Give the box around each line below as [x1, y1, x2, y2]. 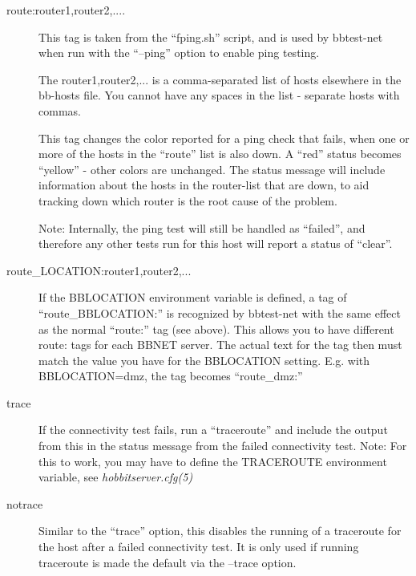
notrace [6, 495, 43, 512]
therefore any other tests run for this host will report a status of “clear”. [38, 235, 393, 252]
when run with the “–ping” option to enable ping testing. [38, 44, 320, 61]
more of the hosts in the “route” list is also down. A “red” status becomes [38, 145, 402, 162]
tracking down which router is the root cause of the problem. [38, 192, 337, 209]
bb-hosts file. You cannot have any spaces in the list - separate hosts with [38, 87, 400, 103]
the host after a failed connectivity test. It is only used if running [38, 538, 359, 555]
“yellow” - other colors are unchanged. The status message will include [38, 160, 386, 177]
